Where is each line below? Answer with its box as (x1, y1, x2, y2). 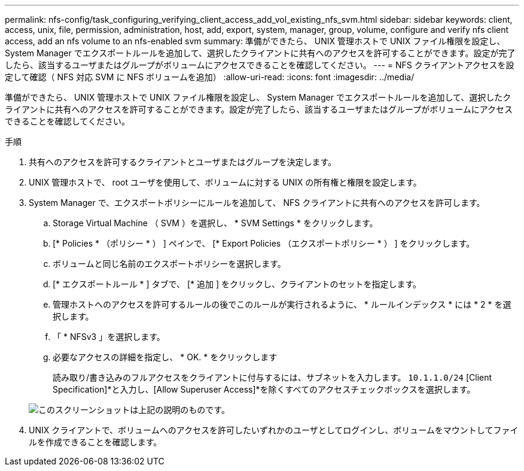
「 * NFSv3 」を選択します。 (53, 332, 165, 342)
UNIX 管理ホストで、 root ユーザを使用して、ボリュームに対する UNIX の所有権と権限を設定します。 (29, 177, 422, 187)
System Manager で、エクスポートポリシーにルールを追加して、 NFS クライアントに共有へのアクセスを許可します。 (29, 197, 485, 208)
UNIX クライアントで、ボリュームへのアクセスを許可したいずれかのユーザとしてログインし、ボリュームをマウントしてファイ (29, 425, 519, 435)
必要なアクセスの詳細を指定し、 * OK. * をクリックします (53, 352, 278, 362)
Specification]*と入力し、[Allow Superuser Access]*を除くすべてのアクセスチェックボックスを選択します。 (53, 384, 476, 394)
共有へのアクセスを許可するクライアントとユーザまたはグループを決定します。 (29, 157, 337, 167)
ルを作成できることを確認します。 (29, 437, 162, 447)
